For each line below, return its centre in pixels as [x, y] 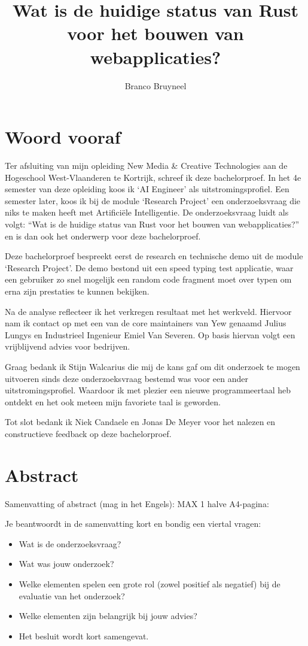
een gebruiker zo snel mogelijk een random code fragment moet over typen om [148, 279]
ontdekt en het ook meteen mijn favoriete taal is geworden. [113, 401]
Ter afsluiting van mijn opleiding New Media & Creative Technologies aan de [146, 166]
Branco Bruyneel [155, 85]
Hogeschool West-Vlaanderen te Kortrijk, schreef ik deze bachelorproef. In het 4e [153, 177]
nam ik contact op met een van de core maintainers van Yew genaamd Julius [146, 323]
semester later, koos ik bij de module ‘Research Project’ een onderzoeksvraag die [153, 200]
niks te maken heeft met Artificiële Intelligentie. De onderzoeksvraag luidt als [147, 212]
